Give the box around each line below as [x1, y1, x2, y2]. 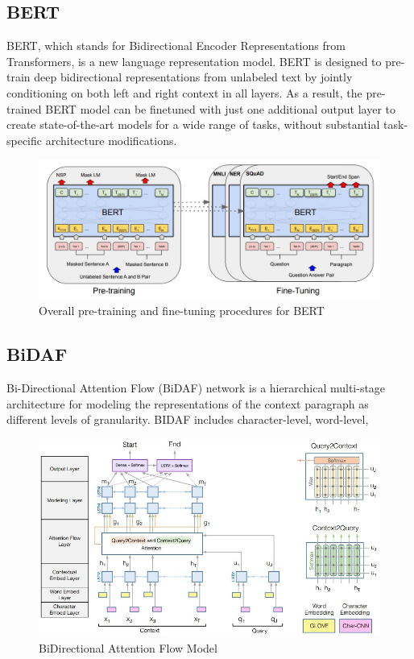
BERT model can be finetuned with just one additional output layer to [45, 100, 396, 117]
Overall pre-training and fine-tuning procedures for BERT [39, 302, 325, 319]
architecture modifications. [45, 131, 177, 148]
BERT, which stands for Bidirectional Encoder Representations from [6, 37, 346, 54]
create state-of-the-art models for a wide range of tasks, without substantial [6, 116, 380, 133]
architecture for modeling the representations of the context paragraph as [6, 395, 369, 412]
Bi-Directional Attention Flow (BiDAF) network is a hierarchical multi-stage [6, 379, 386, 396]
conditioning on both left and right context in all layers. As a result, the [6, 84, 362, 101]
